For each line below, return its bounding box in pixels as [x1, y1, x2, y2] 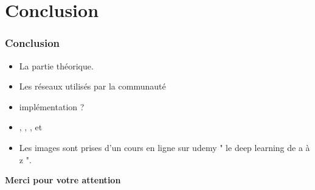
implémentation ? [19, 100, 85, 113]
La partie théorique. [19, 59, 94, 72]
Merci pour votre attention [5, 174, 121, 186]
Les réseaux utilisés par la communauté [19, 80, 166, 93]
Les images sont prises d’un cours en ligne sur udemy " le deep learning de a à [19, 141, 310, 153]
